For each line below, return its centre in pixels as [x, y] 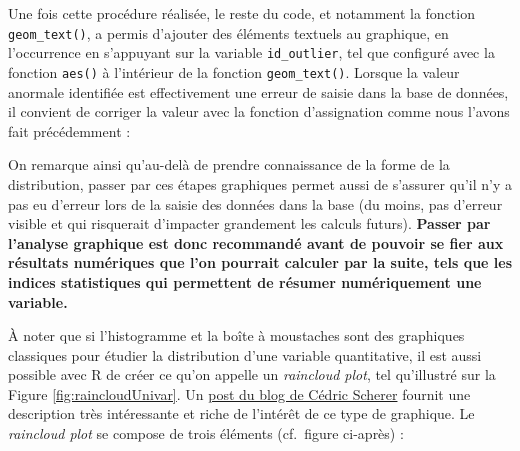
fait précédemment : [69, 130]
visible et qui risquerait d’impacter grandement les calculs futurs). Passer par [249, 223]
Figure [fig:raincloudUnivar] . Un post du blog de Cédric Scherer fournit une [239, 393]
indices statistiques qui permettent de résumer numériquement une [245, 281]
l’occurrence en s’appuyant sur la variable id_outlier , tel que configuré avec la [251, 52]
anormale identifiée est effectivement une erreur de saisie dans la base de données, [258, 91]
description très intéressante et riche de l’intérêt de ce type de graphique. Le [241, 413]
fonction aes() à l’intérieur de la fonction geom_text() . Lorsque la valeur [234, 71]
